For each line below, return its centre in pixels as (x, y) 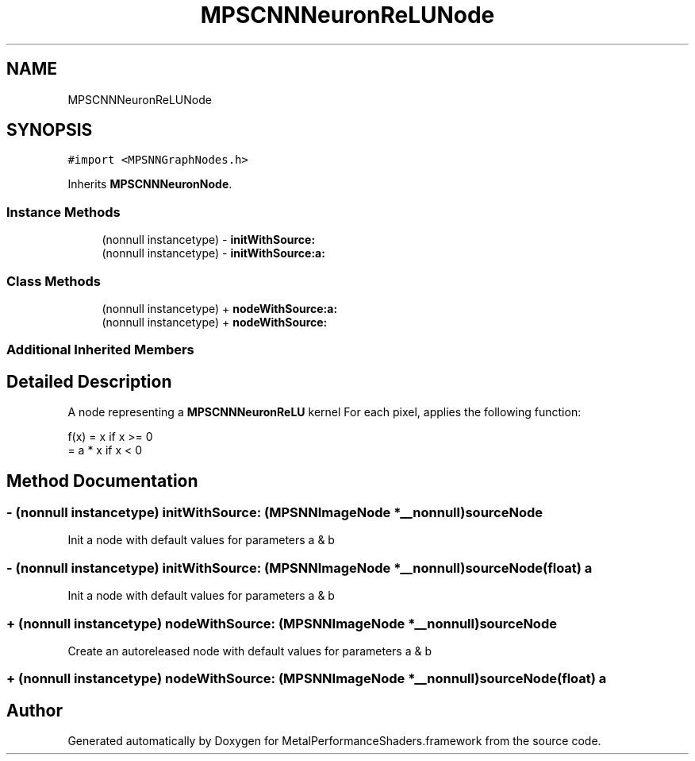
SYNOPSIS (50, 130)
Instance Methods (63, 212)
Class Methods (54, 281)
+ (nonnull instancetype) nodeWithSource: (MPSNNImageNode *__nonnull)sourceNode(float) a (307, 679)
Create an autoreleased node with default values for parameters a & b (250, 651)
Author (35, 710)
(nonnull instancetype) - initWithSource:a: (213, 253)
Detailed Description (89, 381)
